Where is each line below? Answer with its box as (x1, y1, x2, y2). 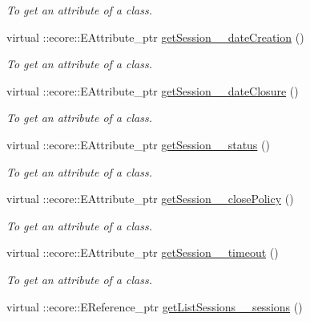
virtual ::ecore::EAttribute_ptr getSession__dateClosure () (6, 82, 299, 99)
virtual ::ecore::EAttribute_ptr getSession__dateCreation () (6, 28, 304, 45)
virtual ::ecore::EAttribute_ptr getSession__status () (6, 136, 270, 152)
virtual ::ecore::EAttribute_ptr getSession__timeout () (6, 244, 279, 261)
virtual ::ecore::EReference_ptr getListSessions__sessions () (6, 298, 303, 315)
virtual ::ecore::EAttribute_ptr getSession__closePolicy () (6, 190, 294, 207)
